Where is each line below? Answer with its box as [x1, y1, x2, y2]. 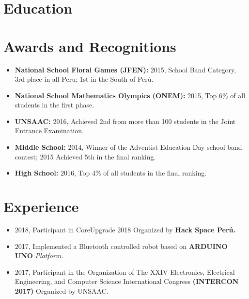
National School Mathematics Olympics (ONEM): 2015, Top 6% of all [15, 90, 246, 100]
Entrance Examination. [15, 125, 84, 136]
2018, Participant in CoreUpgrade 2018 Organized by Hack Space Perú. [15, 224, 235, 234]
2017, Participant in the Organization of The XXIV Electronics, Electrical [15, 266, 235, 277]
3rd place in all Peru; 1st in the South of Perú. [15, 74, 154, 84]
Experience [3, 196, 79, 216]
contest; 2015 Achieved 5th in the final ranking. [15, 151, 156, 161]
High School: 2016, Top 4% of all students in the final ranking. [15, 168, 207, 178]
